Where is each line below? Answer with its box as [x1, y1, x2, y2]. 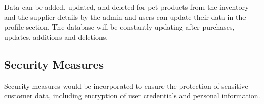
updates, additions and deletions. [4, 31, 108, 42]
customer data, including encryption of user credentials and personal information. [4, 90, 260, 101]
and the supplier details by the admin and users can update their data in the [4, 11, 246, 22]
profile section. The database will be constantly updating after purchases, [4, 21, 235, 32]
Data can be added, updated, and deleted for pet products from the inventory [4, 2, 249, 12]
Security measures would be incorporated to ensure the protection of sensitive [4, 80, 248, 91]
